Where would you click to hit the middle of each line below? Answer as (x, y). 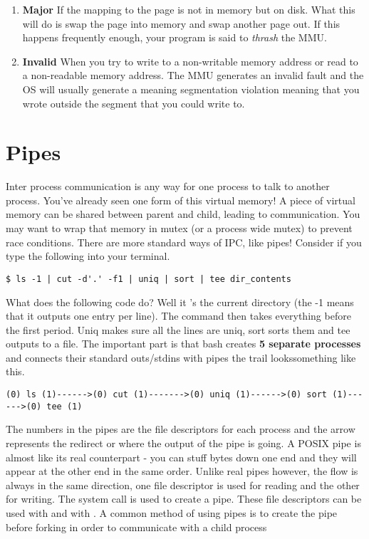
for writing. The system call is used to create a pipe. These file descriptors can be (184, 499)
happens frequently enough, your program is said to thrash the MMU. (175, 37)
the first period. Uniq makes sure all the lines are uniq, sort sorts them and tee (178, 329)
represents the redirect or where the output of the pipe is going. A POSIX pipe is (183, 443)
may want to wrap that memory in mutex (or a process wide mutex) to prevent (179, 228)
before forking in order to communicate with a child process (136, 527)
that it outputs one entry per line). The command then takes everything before (178, 316)
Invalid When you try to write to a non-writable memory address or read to (190, 61)
